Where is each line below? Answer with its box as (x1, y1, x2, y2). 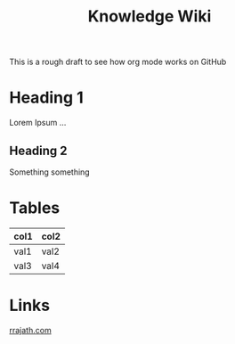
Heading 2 (9, 143, 69, 158)
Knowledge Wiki (87, 6, 212, 27)
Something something (9, 167, 91, 177)
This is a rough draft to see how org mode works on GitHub (9, 56, 227, 68)
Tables (9, 198, 61, 218)
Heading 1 (9, 87, 85, 108)
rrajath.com (9, 324, 52, 335)
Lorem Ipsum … (9, 118, 67, 128)
